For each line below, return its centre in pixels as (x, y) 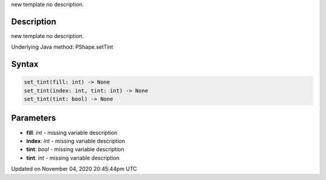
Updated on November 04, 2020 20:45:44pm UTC (74, 169)
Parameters (34, 118)
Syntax (25, 64)
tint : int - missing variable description (73, 158)
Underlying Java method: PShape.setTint (62, 47)
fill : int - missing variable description (72, 132)
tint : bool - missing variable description (75, 149)
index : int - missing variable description (76, 141)
